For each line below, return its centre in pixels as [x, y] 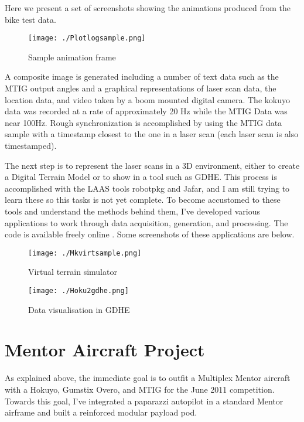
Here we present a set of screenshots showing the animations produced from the [148, 8]
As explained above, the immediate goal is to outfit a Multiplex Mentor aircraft [148, 378]
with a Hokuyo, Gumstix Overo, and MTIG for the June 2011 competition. [140, 389]
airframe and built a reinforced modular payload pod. [101, 412]
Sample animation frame [72, 57]
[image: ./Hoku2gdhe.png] [78, 291]
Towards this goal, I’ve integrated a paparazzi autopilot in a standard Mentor [144, 401]
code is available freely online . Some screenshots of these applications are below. [150, 234]
